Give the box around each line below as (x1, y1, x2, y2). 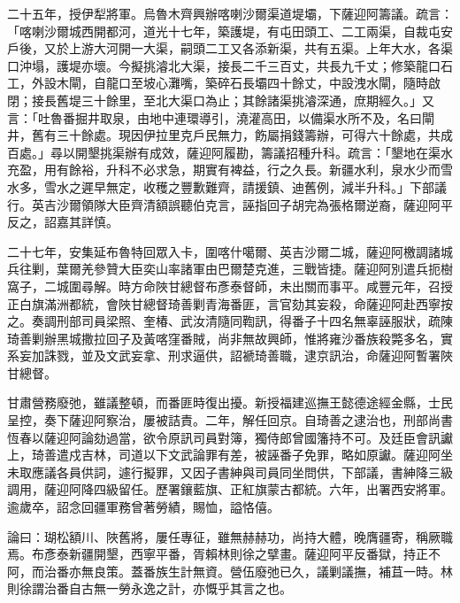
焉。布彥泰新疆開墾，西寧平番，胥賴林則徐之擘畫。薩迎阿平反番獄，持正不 (7, 545, 441, 563)
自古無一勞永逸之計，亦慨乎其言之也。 (68, 579, 292, 598)
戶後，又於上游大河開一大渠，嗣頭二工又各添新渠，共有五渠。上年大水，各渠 (7, 39, 453, 58)
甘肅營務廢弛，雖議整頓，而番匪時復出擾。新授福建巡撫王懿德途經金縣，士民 (7, 393, 453, 412)
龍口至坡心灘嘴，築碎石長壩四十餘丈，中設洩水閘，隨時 (105, 73, 428, 92)
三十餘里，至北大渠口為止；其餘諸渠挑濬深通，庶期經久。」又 (80, 90, 434, 109)
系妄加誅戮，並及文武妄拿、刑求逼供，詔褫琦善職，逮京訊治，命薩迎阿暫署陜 (7, 346, 453, 365)
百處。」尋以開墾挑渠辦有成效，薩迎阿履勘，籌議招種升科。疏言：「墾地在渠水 (7, 143, 453, 161)
